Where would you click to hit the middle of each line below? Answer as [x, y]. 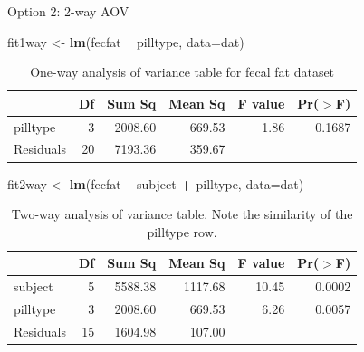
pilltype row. [182, 231]
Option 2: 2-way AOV [68, 11]
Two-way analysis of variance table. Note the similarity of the [182, 214]
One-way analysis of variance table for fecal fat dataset [182, 72]
